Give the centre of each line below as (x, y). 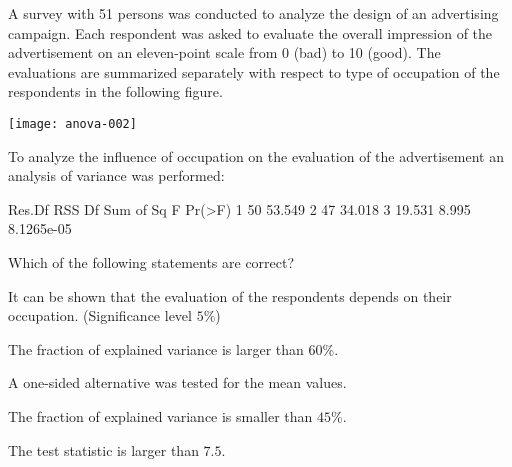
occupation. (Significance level (100, 315)
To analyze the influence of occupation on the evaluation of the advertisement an (256, 155)
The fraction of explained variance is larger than (156, 348)
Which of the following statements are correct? (151, 262)
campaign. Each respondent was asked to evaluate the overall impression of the (250, 32)
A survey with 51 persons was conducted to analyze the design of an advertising (253, 13)
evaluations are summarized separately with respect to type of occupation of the (254, 71)
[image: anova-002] (72, 123)
